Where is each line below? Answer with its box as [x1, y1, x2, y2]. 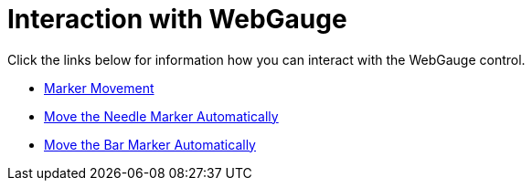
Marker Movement [44, 79, 154, 96]
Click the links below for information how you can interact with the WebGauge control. [7, 51, 526, 68]
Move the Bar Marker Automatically [44, 136, 256, 152]
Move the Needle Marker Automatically [44, 108, 279, 124]
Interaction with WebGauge [7, 4, 347, 35]
